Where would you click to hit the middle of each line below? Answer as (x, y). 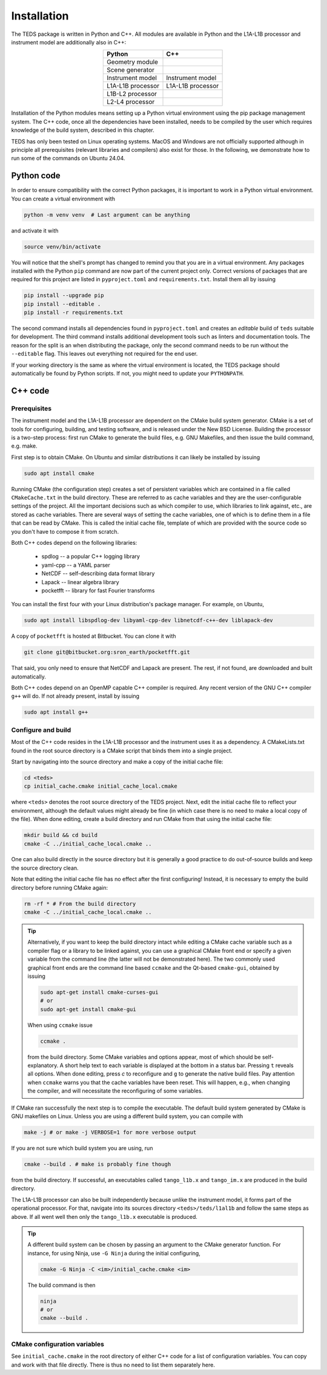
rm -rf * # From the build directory (80, 904)
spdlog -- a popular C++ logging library (91, 556)
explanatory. (43, 1065)
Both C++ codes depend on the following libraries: (74, 543)
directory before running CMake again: (60, 887)
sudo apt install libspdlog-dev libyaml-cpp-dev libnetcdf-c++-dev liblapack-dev (149, 620)
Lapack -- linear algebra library (80, 582)
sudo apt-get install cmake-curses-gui (99, 992)
